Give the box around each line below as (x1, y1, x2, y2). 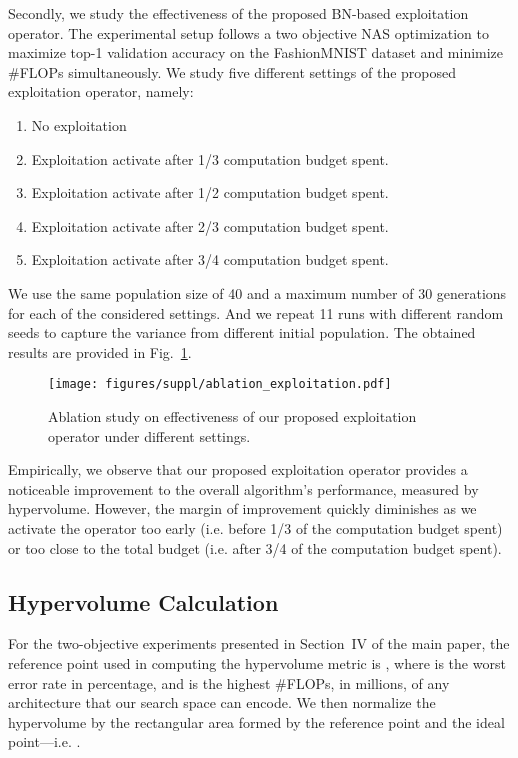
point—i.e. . (8, 731, 81, 752)
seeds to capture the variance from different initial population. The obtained (8, 322, 476, 343)
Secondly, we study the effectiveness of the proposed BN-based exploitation (8, 3, 469, 23)
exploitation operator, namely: (8, 81, 194, 102)
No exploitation (31, 114, 127, 135)
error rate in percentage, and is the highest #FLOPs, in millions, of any (8, 672, 450, 693)
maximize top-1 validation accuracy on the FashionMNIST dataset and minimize (8, 42, 504, 63)
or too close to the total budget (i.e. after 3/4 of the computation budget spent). (8, 537, 502, 558)
